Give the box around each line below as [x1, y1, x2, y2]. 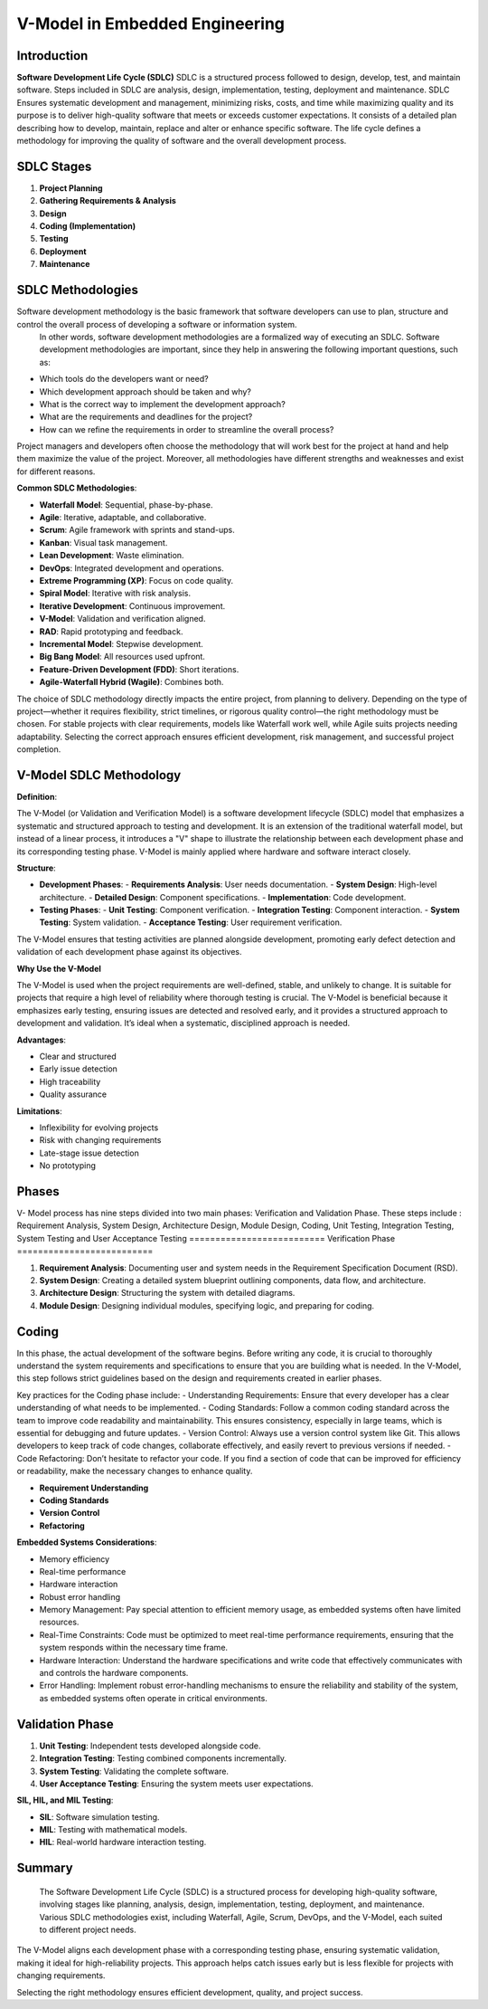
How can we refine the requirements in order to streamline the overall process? [39, 424, 334, 434]
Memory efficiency [39, 1553, 110, 1565]
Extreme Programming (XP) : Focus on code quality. [39, 575, 234, 586]
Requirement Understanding [39, 1482, 149, 1493]
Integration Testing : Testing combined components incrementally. [39, 1753, 287, 1764]
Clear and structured [39, 1051, 117, 1062]
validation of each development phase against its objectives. [16, 947, 243, 957]
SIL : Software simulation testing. [39, 1811, 160, 1823]
